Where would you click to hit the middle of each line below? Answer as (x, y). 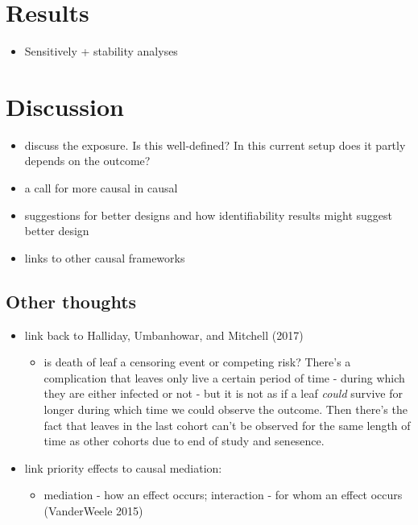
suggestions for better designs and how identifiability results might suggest (208, 215)
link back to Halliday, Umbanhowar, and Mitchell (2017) (164, 335)
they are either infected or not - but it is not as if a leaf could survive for (223, 393)
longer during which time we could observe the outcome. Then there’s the (226, 409)
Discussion (65, 106)
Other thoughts (71, 301)
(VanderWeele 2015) (93, 510)
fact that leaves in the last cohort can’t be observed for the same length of (227, 425)
